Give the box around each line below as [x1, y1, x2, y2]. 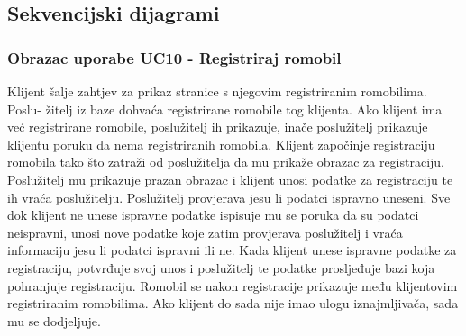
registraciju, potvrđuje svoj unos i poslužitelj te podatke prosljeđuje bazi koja [7, 258, 435, 277]
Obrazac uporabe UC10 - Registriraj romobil [7, 46, 342, 68]
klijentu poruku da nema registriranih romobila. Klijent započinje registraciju [7, 134, 435, 153]
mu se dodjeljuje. [7, 311, 101, 330]
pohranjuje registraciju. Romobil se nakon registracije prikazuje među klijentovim [7, 276, 458, 295]
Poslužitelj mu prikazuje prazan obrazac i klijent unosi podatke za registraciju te [7, 169, 453, 188]
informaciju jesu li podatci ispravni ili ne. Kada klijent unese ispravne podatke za [7, 241, 457, 259]
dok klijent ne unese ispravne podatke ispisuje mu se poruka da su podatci [7, 205, 419, 224]
